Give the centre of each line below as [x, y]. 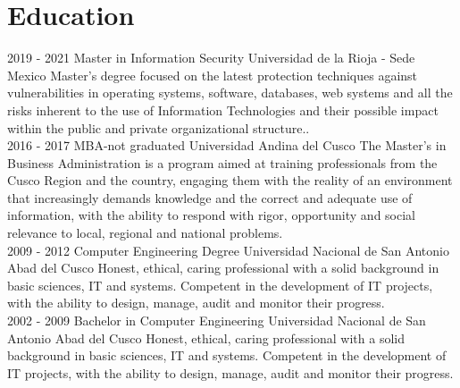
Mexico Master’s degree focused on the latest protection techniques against [213, 75]
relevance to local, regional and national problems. [145, 233]
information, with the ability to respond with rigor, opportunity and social [212, 215]
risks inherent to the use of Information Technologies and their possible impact [223, 110]
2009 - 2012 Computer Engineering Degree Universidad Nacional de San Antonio [228, 250]
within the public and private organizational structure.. [159, 127]
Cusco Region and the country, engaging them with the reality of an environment [230, 180]
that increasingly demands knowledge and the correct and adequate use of [210, 197]
